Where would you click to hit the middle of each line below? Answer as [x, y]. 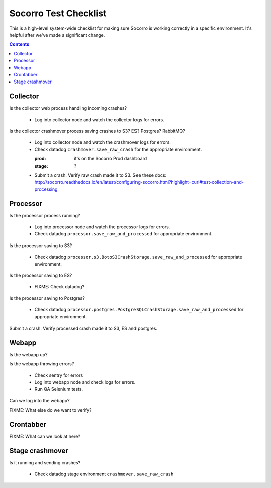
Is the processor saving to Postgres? [47, 298]
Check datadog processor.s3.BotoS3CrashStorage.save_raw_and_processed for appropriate [139, 257]
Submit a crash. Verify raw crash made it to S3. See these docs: [100, 175]
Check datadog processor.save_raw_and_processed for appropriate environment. [123, 234]
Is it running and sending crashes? [45, 462]
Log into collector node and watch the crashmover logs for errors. [102, 142]
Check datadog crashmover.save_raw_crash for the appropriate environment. [118, 149]
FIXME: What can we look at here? [45, 436]
